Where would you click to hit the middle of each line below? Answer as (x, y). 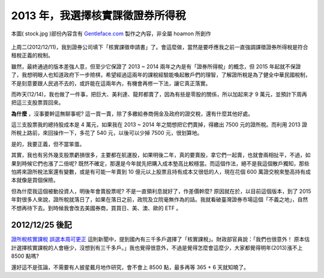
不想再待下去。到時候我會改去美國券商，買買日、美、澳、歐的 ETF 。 (96, 208)
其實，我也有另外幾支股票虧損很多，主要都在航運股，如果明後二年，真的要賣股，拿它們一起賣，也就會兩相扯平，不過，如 (161, 155)
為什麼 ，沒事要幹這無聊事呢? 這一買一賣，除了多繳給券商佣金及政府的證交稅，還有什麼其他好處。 (132, 113)
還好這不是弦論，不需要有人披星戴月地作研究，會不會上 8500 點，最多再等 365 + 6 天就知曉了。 (130, 267)
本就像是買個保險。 (35, 180)
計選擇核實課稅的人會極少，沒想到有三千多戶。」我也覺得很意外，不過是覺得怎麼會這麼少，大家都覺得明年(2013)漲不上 (157, 247)
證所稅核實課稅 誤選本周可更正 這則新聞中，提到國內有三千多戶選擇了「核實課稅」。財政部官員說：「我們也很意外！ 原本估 (160, 239)
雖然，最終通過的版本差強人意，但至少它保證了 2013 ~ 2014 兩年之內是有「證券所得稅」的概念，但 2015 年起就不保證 (156, 67)
